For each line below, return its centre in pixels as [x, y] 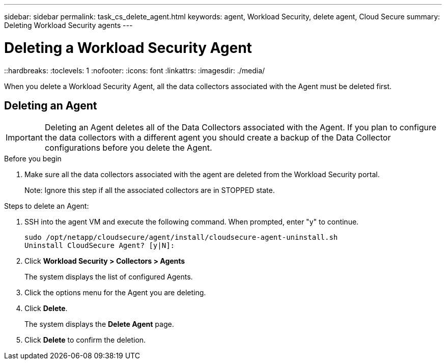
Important [24, 138]
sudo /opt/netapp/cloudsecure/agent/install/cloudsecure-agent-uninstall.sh [181, 237]
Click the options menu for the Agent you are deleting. [115, 293]
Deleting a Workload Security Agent [128, 48]
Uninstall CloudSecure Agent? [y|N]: [100, 246]
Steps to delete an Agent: [47, 206]
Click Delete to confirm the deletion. [85, 340]
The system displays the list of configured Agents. [109, 277]
